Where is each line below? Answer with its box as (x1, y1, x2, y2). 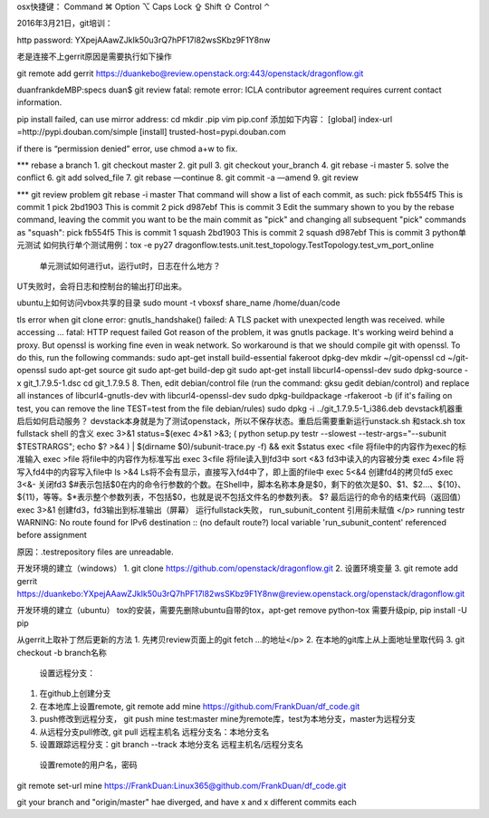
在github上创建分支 (39, 688, 111, 699)
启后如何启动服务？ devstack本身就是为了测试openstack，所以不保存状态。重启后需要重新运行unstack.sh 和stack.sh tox (16, 415, 465, 426)
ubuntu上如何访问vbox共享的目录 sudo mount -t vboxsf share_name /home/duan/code (16, 297, 340, 308)
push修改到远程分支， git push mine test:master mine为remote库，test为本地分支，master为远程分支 (39, 714, 416, 725)
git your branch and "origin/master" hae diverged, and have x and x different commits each (16, 797, 357, 808)
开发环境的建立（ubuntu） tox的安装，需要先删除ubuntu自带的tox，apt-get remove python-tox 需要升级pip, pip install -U (16, 605, 468, 616)
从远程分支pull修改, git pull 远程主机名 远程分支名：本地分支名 (39, 726, 270, 737)
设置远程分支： (39, 667, 95, 678)
